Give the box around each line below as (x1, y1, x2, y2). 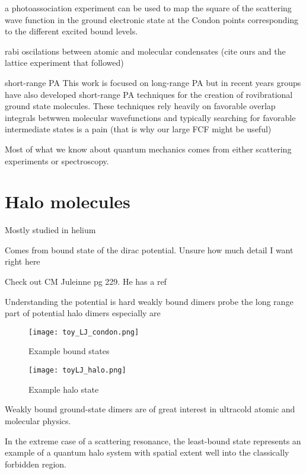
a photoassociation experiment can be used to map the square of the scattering (5, 2, 292, 14)
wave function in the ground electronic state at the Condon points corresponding (5, 13, 299, 26)
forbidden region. (5, 457, 66, 470)
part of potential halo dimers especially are (5, 307, 161, 319)
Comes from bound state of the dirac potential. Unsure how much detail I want (5, 243, 294, 256)
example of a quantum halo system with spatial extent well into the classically (5, 446, 289, 459)
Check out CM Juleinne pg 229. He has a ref (5, 275, 167, 288)
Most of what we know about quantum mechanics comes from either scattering (5, 142, 292, 155)
